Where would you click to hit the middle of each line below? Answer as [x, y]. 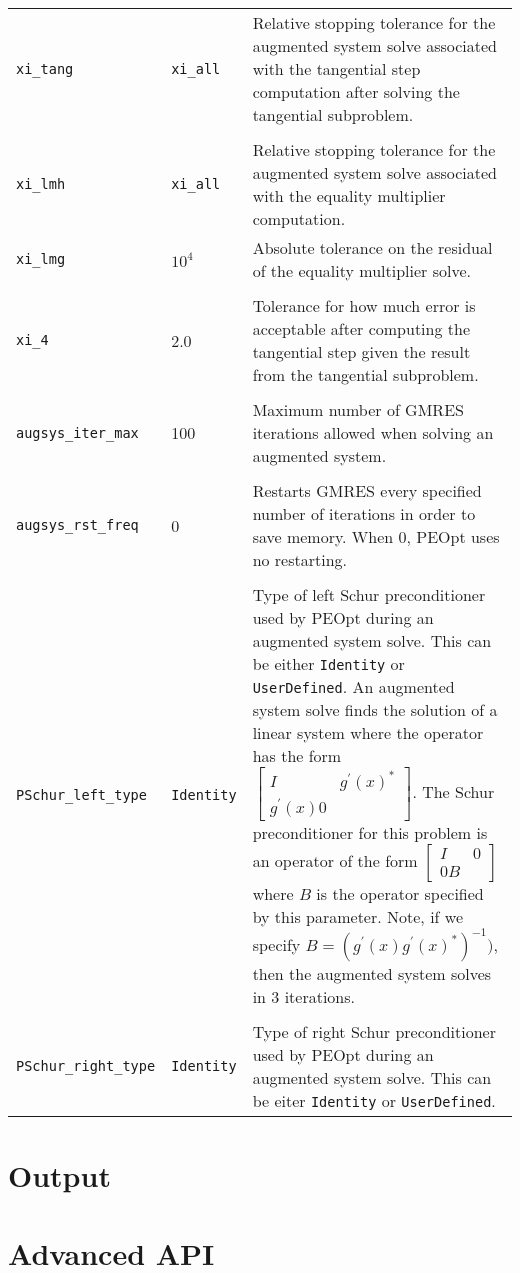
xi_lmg [41, 259]
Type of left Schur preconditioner [369, 594]
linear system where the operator [368, 732]
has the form [297, 755]
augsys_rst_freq [77, 525]
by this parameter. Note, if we [358, 916]
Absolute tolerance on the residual [372, 247]
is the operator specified [400, 893]
